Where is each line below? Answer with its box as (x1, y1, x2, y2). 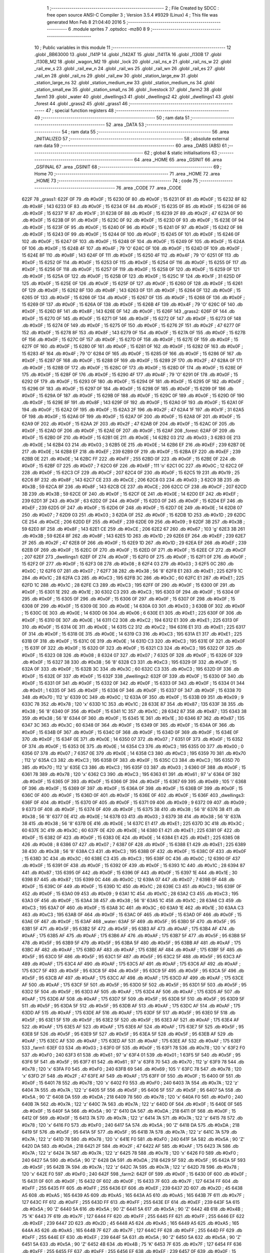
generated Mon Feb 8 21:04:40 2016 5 (46, 19, 126, 25)
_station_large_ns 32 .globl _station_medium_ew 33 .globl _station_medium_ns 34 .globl (34, 79, 214, 85)
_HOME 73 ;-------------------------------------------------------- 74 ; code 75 (34, 178, 198, 184)
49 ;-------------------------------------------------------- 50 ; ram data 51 (34, 114, 189, 120)
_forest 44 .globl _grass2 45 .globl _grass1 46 (34, 101, 128, 107)
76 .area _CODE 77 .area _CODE (115, 184, 182, 190)
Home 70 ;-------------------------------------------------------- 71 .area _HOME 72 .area (34, 170, 220, 176)
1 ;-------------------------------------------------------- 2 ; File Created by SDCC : (46, 5, 219, 11)
